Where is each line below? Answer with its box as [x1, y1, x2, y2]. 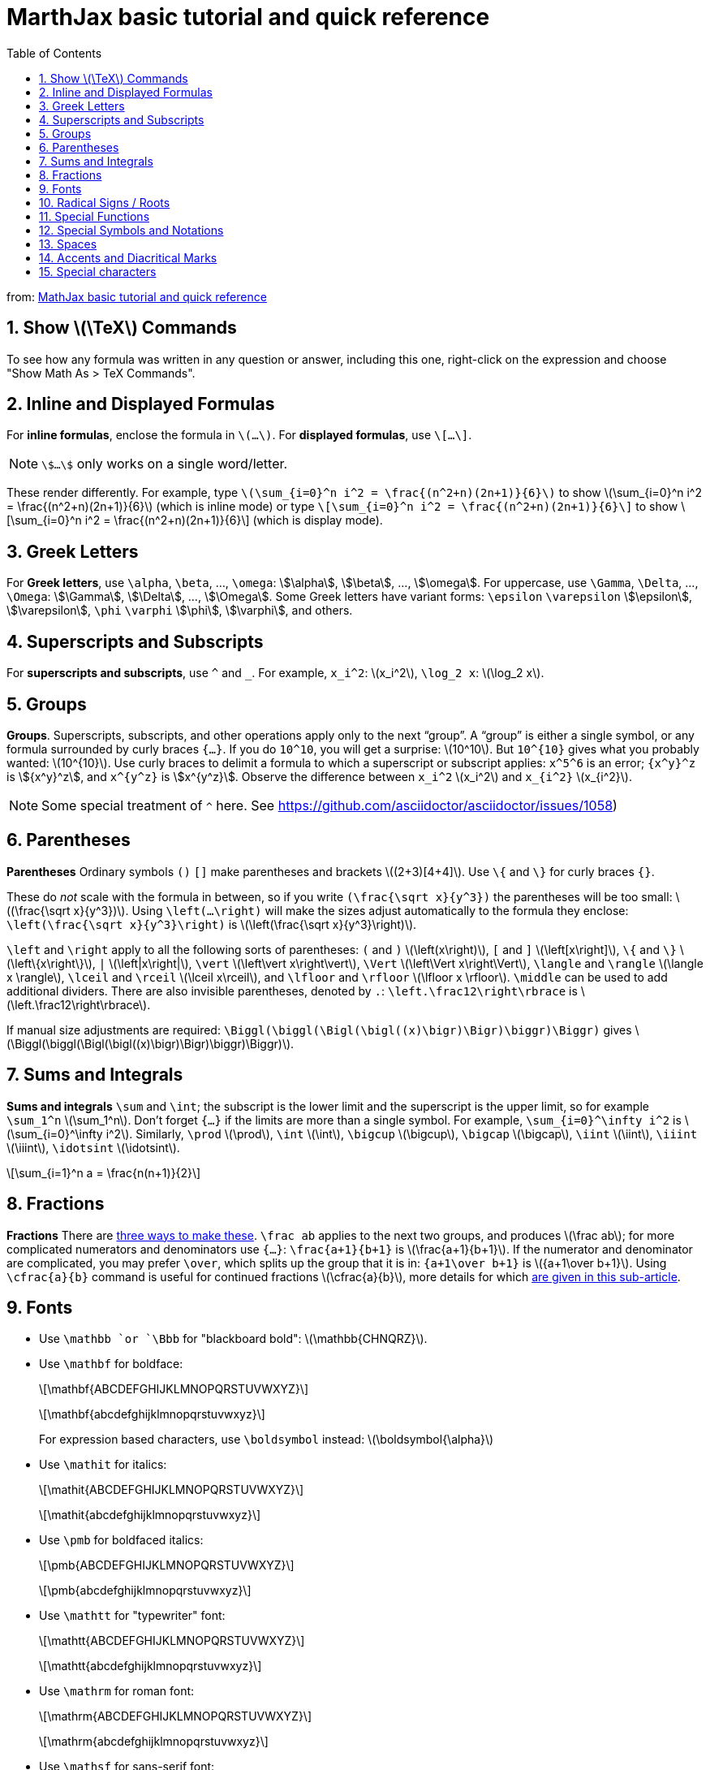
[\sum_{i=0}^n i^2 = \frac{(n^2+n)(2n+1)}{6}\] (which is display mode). [6, 513, 383, 528]
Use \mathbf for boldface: [39, 1357, 183, 1371]
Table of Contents [6, 45, 102, 60]
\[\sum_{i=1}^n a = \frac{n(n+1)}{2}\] [6, 1165, 201, 1180]
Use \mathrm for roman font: [39, 1684, 195, 1699]
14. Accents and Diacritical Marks [39, 250, 217, 265]
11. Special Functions [39, 209, 150, 223]
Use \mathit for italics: [39, 1457, 167, 1472]
